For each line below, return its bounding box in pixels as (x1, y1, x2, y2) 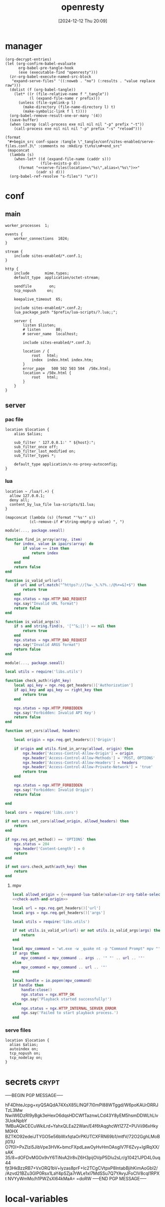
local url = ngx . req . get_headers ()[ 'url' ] (12, 905, 101, 910)
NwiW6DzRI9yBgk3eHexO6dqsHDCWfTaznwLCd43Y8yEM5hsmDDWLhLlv (5, 1112, 159, 1118)
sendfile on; (14, 284, 56, 289)
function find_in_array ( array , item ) (5, 537, 83, 542)
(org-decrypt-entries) (5, 56, 52, 62)
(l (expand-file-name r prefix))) (29, 96, 100, 101)
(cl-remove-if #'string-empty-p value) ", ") (29, 519, 125, 524)
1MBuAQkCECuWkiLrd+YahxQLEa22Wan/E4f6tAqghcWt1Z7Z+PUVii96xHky (5, 1123, 159, 1129)
